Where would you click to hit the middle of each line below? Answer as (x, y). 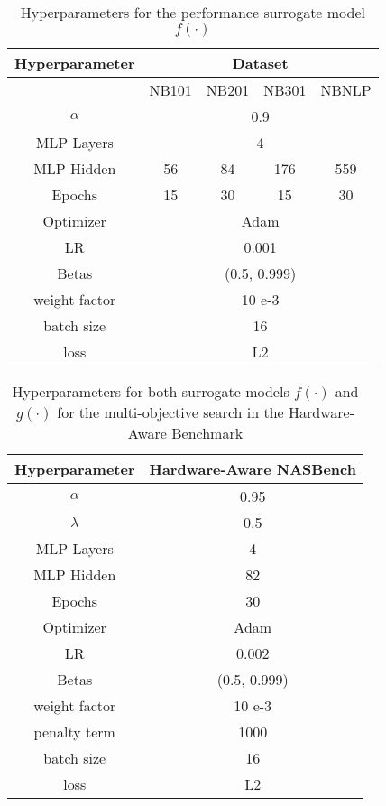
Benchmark (207, 433)
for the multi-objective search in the (170, 412)
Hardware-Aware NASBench (253, 469)
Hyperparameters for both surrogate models (151, 391)
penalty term (74, 732)
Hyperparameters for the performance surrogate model (193, 12)
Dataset (260, 63)
